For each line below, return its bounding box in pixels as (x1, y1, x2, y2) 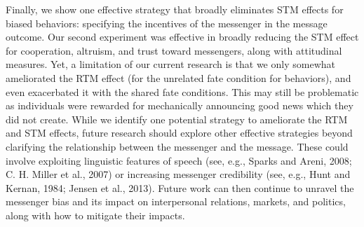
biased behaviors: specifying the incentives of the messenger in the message (6, 15, 328, 30)
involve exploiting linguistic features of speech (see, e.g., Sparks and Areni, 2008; (6, 153, 352, 167)
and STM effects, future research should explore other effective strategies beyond (6, 125, 353, 140)
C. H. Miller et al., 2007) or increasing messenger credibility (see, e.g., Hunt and (6, 167, 351, 181)
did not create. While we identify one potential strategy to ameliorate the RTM (6, 111, 348, 126)
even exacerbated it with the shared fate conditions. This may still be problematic (6, 84, 359, 99)
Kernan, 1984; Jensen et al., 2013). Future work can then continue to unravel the (6, 180, 354, 195)
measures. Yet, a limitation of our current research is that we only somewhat (6, 57, 335, 71)
